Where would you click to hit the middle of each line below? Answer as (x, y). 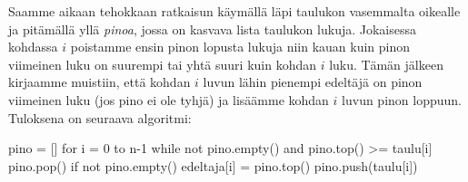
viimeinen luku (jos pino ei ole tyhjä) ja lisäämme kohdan (169, 99)
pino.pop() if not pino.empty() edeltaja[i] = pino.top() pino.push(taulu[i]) (213, 165)
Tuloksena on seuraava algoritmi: (100, 117)
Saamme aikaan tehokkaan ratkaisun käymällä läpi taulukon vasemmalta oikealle (234, 11)
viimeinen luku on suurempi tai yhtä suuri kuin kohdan (163, 64)
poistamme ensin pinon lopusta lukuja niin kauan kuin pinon (240, 47)
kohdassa (33, 47)
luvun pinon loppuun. (402, 99)
